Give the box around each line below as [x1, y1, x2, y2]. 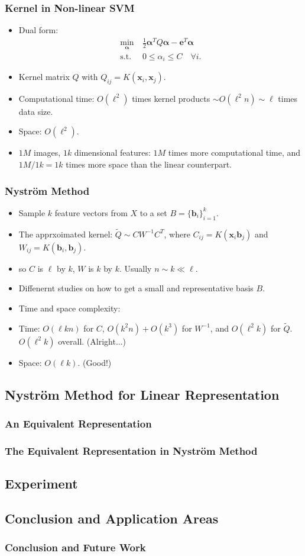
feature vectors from [54, 206, 128, 218]
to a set [139, 206, 167, 218]
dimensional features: [74, 146, 151, 159]
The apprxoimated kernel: [18, 227, 113, 240]
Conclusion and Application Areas [5, 509, 219, 528]
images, [34, 146, 61, 159]
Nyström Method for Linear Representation [5, 385, 280, 403]
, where [164, 227, 190, 240]
